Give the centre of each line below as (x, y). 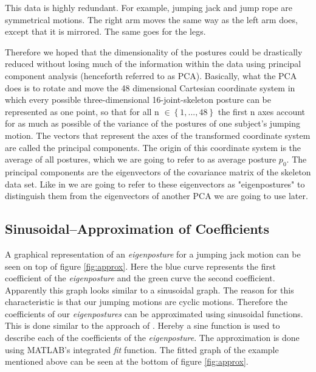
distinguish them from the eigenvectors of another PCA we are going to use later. (156, 196)
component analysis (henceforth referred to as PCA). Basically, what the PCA (151, 75)
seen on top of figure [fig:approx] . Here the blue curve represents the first (140, 266)
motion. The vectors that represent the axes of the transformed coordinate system (158, 135)
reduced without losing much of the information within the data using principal (153, 64)
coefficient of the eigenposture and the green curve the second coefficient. (140, 278)
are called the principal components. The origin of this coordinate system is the (153, 147)
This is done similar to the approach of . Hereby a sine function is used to (143, 325)
